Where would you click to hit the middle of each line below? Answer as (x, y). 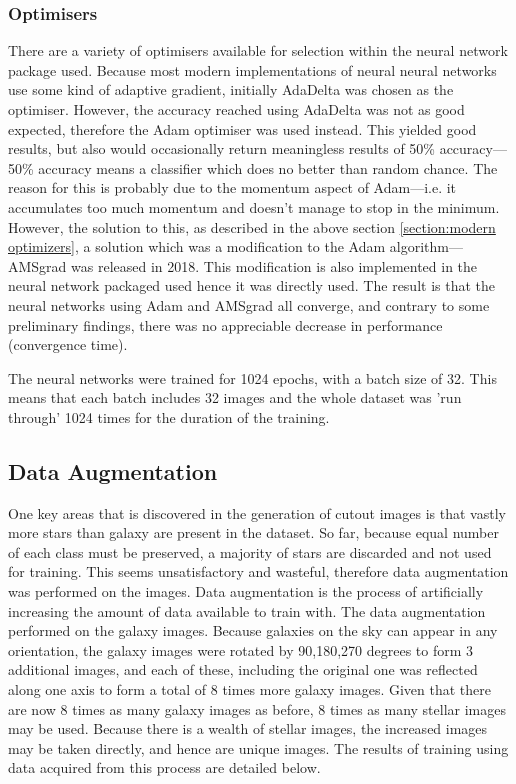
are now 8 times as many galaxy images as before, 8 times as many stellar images (257, 708)
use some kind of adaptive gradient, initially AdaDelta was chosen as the (231, 89)
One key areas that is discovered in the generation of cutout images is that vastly (257, 512)
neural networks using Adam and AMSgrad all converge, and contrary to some (249, 304)
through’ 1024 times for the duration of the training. (169, 416)
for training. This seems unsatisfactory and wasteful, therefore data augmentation (258, 571)
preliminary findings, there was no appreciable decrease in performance (225, 324)
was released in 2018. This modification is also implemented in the (274, 265)
